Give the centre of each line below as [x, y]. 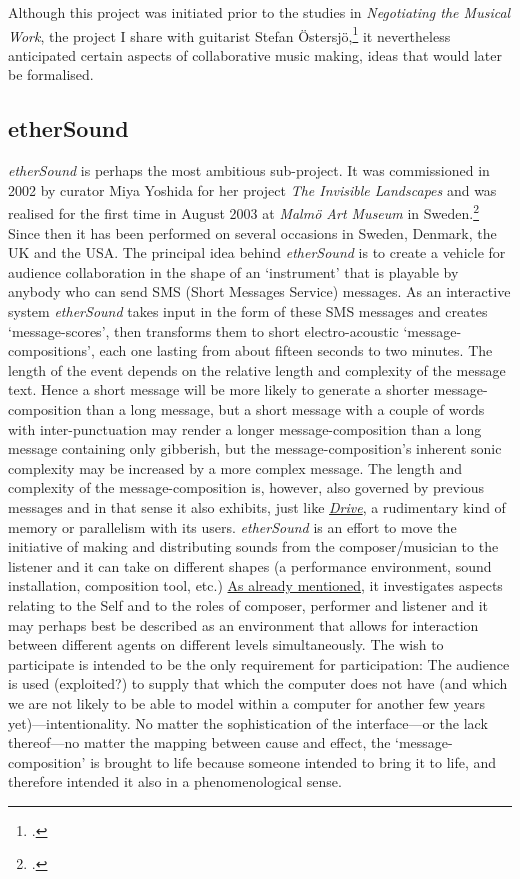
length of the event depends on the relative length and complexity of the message [257, 369]
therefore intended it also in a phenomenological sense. [175, 781]
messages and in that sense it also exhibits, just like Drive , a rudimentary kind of [257, 506]
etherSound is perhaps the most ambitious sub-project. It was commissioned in [249, 170]
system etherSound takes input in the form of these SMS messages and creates [248, 311]
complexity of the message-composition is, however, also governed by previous [246, 487]
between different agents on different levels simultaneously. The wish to [226, 644]
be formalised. [51, 74]
